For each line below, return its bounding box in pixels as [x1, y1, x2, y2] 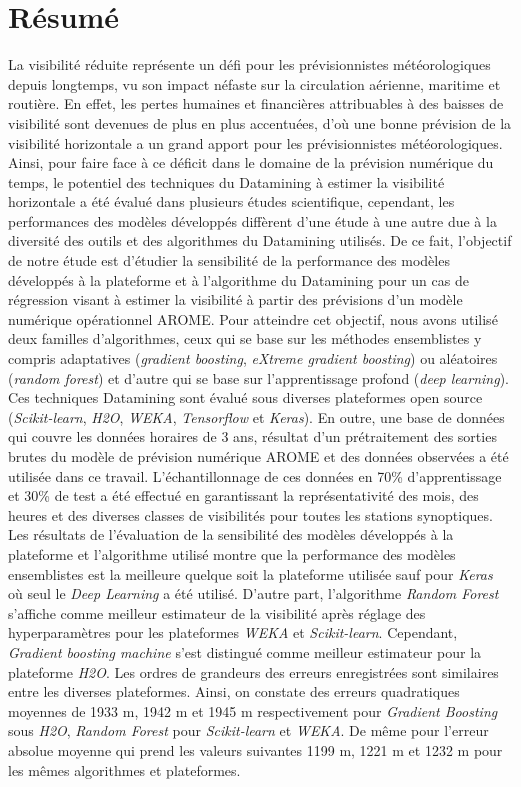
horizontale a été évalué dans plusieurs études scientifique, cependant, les [8, 191, 455, 212]
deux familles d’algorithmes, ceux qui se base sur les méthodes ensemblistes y [8, 328, 482, 349]
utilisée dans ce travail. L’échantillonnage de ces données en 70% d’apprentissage [8, 465, 502, 486]
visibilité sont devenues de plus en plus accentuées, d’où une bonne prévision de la [8, 112, 512, 133]
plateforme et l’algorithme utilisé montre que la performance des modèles [8, 543, 456, 564]
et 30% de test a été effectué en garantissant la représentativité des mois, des [8, 485, 479, 506]
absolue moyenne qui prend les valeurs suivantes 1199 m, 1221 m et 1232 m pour [8, 739, 503, 760]
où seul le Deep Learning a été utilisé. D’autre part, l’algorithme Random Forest [8, 583, 499, 604]
